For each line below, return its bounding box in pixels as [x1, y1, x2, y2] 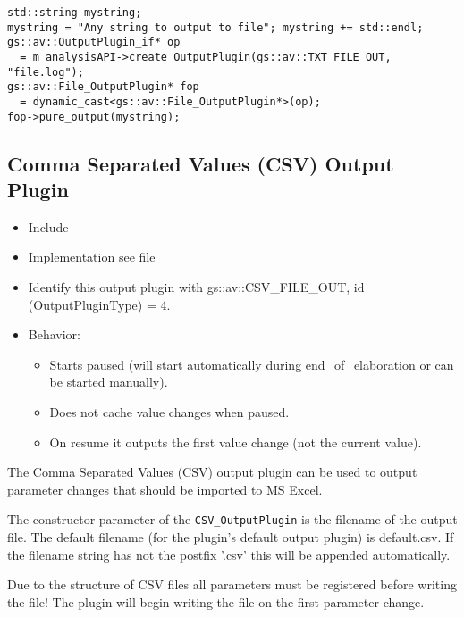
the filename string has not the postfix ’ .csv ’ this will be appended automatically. [7, 545, 451, 563]
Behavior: [28, 325, 80, 344]
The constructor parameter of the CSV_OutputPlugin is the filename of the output [7, 510, 458, 529]
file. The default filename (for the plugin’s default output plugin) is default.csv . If [7, 528, 454, 546]
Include [28, 217, 69, 236]
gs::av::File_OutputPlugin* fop [7, 80, 199, 94]
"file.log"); [7, 65, 84, 79]
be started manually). [49, 372, 168, 391]
